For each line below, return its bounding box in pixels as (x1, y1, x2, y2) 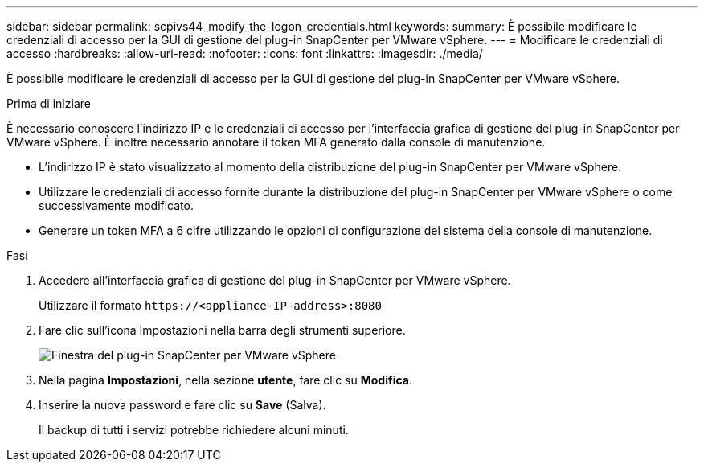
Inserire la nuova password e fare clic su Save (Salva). (39, 398, 326, 412)
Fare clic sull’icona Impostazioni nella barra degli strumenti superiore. (39, 323, 406, 337)
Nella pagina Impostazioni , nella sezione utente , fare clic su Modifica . (39, 373, 412, 387)
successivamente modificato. (39, 199, 194, 212)
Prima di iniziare (6, 96, 91, 110)
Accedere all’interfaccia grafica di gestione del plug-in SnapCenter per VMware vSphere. (39, 273, 511, 287)
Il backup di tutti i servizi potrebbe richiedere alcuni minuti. (39, 423, 349, 437)
